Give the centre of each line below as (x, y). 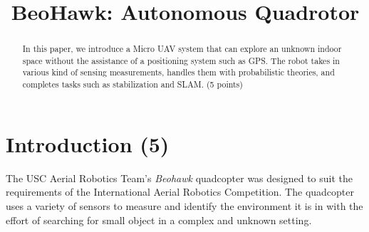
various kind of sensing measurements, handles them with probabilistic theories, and (178, 72)
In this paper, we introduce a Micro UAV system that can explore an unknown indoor (182, 49)
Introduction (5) (88, 143)
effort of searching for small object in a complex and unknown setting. (159, 220)
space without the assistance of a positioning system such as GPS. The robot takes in (181, 60)
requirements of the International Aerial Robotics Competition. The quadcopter (180, 192)
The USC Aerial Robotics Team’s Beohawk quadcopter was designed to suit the (180, 178)
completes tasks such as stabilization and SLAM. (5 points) (132, 84)
